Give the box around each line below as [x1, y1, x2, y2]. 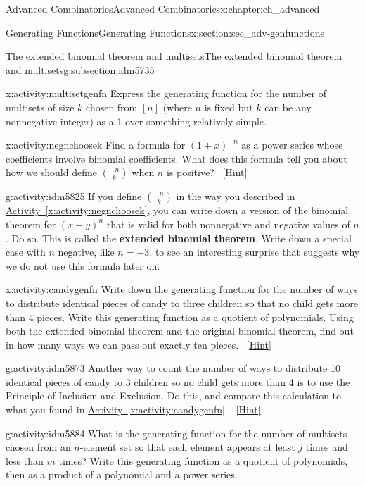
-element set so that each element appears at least [79, 440, 295, 454]
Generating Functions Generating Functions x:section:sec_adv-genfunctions [6, 25, 325, 39]
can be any [264, 99, 312, 114]
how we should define [6, 165, 97, 180]
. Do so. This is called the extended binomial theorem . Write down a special [6, 230, 352, 245]
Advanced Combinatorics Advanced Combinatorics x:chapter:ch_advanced [6, 1, 320, 15]
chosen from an [6, 440, 71, 454]
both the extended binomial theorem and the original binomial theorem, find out [6, 323, 354, 338]
